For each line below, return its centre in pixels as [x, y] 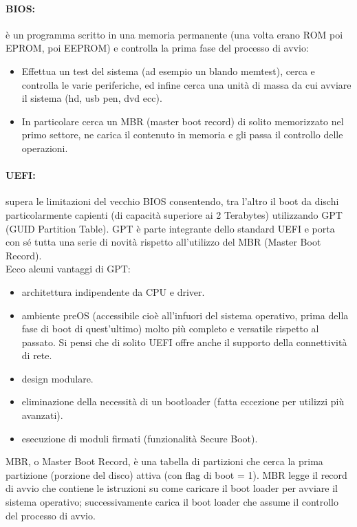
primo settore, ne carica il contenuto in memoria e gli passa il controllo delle [182, 135]
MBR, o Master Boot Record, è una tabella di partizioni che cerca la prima [164, 461]
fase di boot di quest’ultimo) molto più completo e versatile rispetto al [170, 329]
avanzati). [42, 415]
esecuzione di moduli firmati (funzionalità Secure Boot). [140, 438]
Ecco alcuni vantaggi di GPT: [68, 269]
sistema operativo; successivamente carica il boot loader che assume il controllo [172, 502]
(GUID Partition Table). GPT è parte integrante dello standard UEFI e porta [170, 228]
